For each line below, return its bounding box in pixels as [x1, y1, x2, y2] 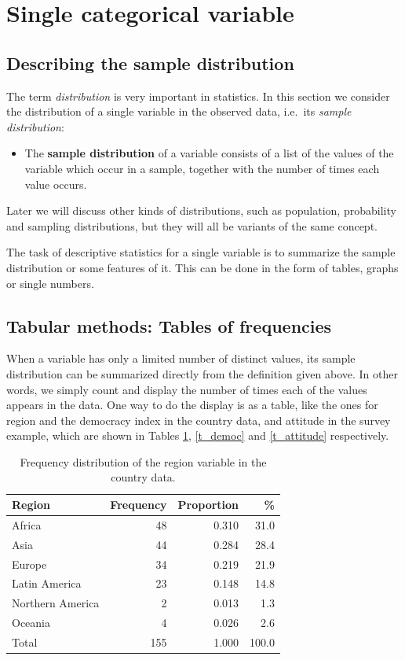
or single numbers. [6, 275, 94, 291]
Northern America [12, 595, 100, 611]
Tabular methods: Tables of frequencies [6, 313, 332, 337]
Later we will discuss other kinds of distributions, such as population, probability [6, 202, 396, 219]
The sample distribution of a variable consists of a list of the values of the [24, 145, 394, 161]
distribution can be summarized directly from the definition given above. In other [6, 365, 398, 382]
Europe [12, 555, 47, 572]
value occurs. [24, 175, 87, 192]
